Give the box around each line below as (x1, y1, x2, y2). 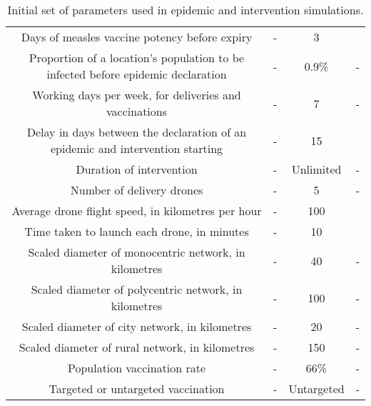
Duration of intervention (76, 161, 198, 177)
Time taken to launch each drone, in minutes (24, 223, 249, 239)
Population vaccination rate (67, 360, 206, 376)
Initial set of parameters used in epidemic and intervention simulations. (7, 1, 364, 18)
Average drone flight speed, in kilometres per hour (11, 202, 262, 219)
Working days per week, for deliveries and (32, 86, 241, 103)
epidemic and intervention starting (50, 140, 223, 157)
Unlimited (291, 161, 342, 177)
